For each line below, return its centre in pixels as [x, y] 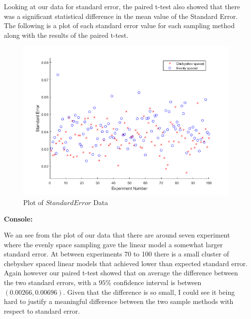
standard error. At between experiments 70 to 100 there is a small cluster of [117, 254]
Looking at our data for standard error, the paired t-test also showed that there [122, 6]
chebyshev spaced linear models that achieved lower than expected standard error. [126, 263]
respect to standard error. [42, 311]
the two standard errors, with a [50, 282]
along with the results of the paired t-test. [66, 35]
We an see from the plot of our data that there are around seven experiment [117, 235]
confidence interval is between [157, 282]
